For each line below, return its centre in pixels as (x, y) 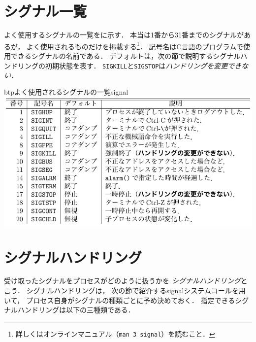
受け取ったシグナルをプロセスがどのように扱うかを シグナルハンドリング (122, 281)
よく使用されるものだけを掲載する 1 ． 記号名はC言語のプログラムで (135, 45)
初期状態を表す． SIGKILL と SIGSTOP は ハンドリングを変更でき (143, 65)
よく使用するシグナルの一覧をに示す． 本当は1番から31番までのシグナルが (124, 35)
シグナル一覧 (46, 11)
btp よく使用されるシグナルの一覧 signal (66, 91)
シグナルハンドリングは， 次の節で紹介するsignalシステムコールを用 (136, 291)
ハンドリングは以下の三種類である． (76, 310)
